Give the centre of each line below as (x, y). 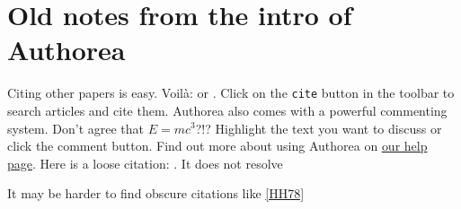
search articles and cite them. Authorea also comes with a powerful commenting (227, 110)
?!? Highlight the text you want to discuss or (319, 128)
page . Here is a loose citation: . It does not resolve (145, 163)
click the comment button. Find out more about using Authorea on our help (217, 146)
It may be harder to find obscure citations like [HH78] (156, 193)
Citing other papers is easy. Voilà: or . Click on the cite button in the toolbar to (231, 93)
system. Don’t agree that (76, 128)
